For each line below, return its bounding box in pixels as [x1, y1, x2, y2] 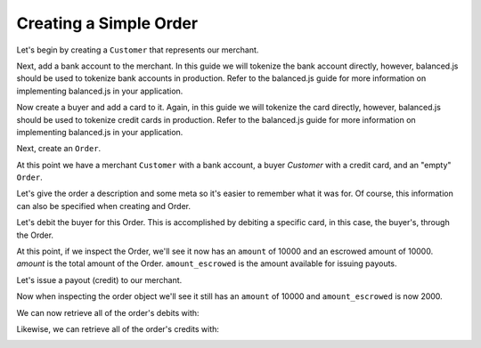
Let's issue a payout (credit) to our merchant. [16, 274, 183, 285]
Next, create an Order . [16, 143, 102, 154]
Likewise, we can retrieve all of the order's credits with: [16, 323, 220, 334]
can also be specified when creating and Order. [16, 200, 192, 211]
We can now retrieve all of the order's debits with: [16, 307, 200, 318]
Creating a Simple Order [16, 13, 199, 33]
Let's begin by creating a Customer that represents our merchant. [16, 45, 259, 55]
